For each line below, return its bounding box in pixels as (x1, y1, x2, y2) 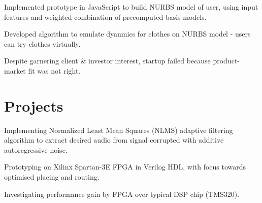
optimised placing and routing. (4, 172, 100, 182)
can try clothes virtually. (4, 38, 81, 49)
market (4, 65, 26, 76)
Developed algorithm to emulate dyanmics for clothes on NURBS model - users (4, 28, 251, 39)
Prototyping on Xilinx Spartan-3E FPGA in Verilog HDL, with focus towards (4, 161, 246, 172)
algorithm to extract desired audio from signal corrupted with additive (4, 134, 224, 145)
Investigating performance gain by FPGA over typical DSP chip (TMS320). (4, 188, 240, 199)
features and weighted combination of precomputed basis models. (4, 11, 207, 22)
